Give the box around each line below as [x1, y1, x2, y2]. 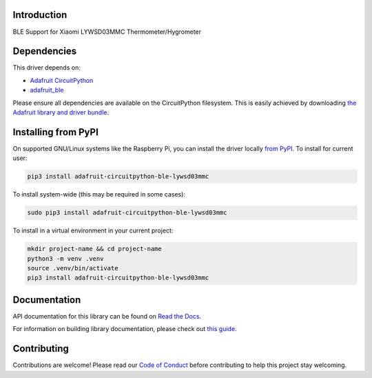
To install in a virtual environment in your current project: [12, 226, 174, 235]
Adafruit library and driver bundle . [12, 108, 110, 117]
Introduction [12, 9, 68, 21]
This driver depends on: [12, 63, 81, 72]
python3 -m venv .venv [27, 255, 104, 262]
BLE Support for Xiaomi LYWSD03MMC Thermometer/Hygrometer [12, 28, 202, 36]
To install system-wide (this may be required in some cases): [12, 190, 186, 199]
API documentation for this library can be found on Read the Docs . [12, 312, 202, 320]
